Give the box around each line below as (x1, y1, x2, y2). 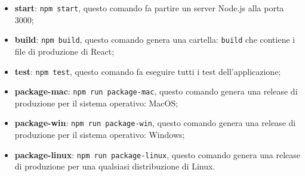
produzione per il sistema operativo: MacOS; (14, 96, 178, 109)
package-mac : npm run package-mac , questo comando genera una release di (14, 85, 298, 98)
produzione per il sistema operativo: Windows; (14, 128, 185, 141)
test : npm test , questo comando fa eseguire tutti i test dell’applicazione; (14, 65, 281, 77)
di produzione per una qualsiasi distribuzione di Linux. (14, 160, 215, 172)
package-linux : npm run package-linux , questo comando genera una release (14, 148, 300, 161)
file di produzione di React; (14, 45, 115, 57)
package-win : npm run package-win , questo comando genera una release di (14, 117, 296, 129)
